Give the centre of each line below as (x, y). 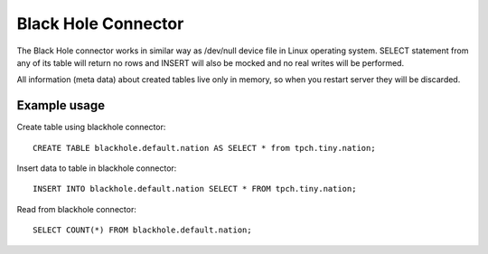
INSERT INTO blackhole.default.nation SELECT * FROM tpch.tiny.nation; (195, 189)
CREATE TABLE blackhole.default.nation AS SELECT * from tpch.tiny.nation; (204, 148)
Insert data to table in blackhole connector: (97, 168)
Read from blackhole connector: (77, 209)
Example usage (61, 105)
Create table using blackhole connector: (91, 127)
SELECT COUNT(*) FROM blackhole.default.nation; (142, 230)
